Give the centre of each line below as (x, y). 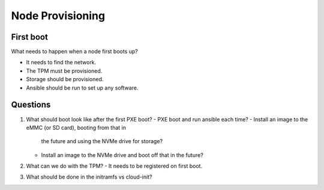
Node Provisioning (58, 16)
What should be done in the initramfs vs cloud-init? (89, 177)
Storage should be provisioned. (65, 79)
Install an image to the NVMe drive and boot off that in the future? (122, 155)
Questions (31, 105)
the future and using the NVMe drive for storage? (102, 141)
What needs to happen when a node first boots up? (74, 52)
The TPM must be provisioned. (64, 71)
